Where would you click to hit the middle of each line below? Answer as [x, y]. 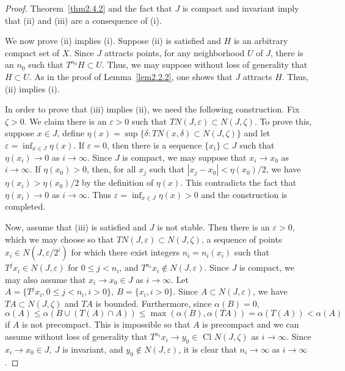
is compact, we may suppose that [184, 157]
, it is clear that [208, 349]
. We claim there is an [65, 121]
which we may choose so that [60, 239]
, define [71, 133]
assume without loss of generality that [76, 336]
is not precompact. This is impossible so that [106, 324]
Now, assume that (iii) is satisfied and [76, 226]
